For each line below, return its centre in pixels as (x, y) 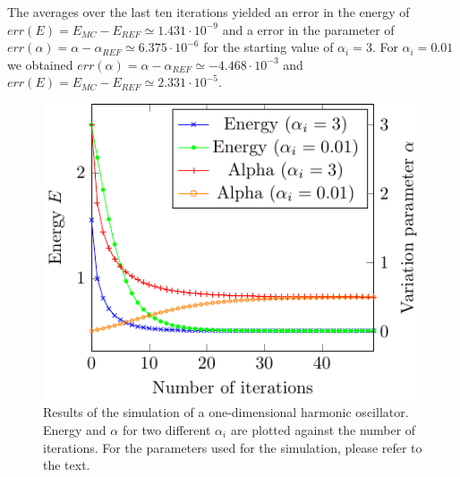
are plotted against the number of (323, 429)
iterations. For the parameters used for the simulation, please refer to (233, 447)
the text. (67, 465)
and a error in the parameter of (308, 29)
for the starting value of (268, 47)
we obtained (40, 64)
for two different (166, 429)
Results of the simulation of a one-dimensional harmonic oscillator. (226, 412)
